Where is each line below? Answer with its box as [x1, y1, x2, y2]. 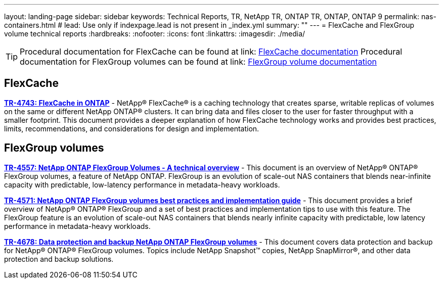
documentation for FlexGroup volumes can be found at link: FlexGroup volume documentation [20, 57, 377, 67]
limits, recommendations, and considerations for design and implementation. [4, 124, 259, 133]
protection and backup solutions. [4, 254, 114, 263]
